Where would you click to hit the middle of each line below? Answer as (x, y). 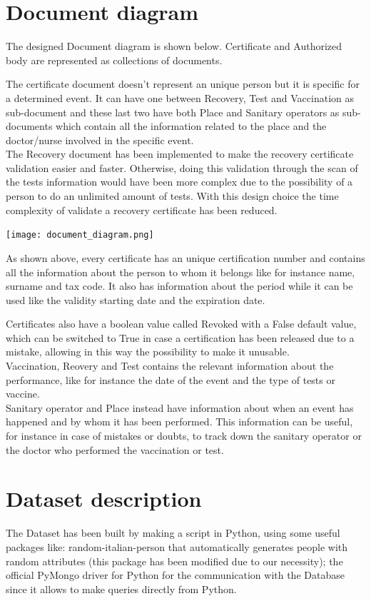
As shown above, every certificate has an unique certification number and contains (185, 257)
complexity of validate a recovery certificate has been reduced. (142, 209)
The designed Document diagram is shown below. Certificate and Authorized (174, 46)
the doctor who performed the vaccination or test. (115, 449)
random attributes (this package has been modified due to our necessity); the (174, 561)
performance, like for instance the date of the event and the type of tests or (171, 379)
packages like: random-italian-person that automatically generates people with (177, 546)
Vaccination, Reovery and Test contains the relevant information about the (170, 366)
